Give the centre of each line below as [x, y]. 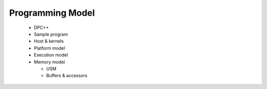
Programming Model [52, 13]
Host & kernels [49, 41]
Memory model [49, 62]
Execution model [51, 55]
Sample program [51, 34]
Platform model [49, 48]
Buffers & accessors [67, 76]
